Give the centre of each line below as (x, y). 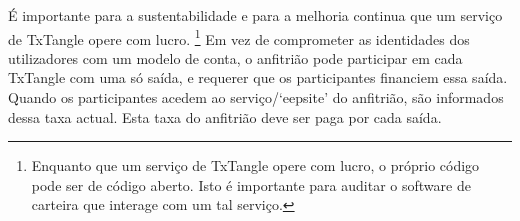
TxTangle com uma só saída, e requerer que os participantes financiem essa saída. (258, 77)
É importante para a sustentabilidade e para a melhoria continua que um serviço (255, 15)
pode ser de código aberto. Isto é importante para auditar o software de (251, 184)
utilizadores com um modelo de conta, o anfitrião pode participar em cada (235, 57)
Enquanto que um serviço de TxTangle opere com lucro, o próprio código (255, 165)
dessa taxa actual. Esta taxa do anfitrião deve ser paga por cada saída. (225, 116)
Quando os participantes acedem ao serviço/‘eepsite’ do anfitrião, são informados (256, 97)
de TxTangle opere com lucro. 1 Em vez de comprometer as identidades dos (239, 37)
